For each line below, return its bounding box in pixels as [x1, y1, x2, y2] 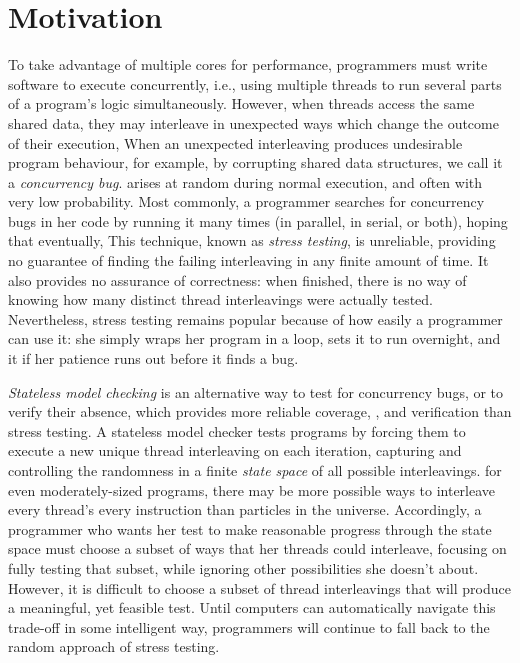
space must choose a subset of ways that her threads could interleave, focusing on [8, 538, 507, 559]
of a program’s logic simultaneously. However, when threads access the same [8, 93, 475, 114]
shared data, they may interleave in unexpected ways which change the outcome [8, 112, 499, 133]
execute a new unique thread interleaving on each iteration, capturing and [8, 440, 462, 461]
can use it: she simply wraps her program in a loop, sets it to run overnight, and [8, 328, 501, 349]
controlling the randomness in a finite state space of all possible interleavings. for [8, 460, 502, 480]
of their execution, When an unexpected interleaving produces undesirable [8, 132, 463, 153]
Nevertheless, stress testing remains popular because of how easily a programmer [8, 308, 503, 329]
